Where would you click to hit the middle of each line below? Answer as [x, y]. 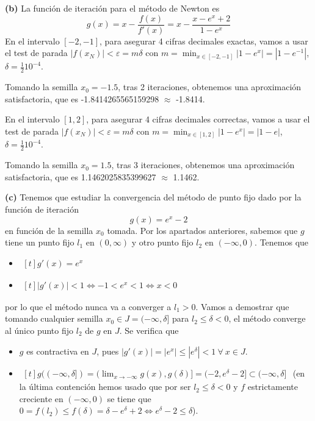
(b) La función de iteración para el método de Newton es [112, 8]
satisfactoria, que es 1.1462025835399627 [81, 176]
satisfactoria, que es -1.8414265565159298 [82, 98]
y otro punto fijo [162, 242]
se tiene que [129, 398]
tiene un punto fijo [40, 242]
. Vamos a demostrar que [242, 306]
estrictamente [273, 387]
